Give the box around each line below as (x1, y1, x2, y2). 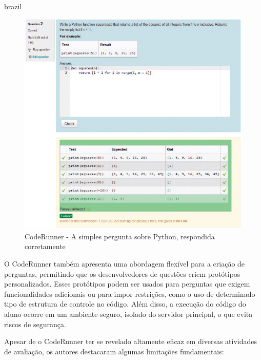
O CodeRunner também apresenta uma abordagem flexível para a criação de (4, 258, 245, 269)
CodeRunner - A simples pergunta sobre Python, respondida (25, 231, 215, 241)
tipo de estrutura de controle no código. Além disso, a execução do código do (4, 298, 246, 309)
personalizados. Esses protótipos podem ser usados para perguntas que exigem (4, 278, 250, 289)
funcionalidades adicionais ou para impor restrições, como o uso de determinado (4, 288, 255, 299)
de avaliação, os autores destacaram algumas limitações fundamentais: (4, 346, 224, 356)
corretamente (25, 241, 66, 252)
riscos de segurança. (4, 318, 66, 329)
